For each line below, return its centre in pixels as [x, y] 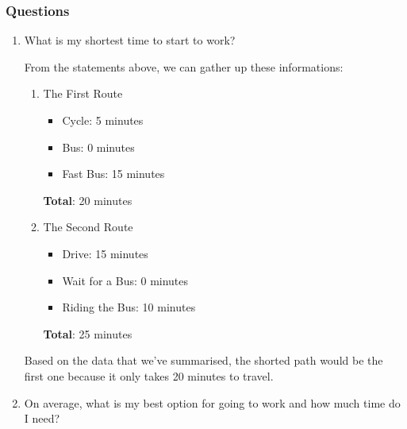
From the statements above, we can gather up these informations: [184, 66]
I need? [42, 418]
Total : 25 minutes [88, 333]
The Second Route [88, 227]
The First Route [83, 93]
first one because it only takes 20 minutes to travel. [149, 375]
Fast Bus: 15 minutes [113, 174]
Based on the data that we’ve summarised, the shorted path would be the [203, 360]
